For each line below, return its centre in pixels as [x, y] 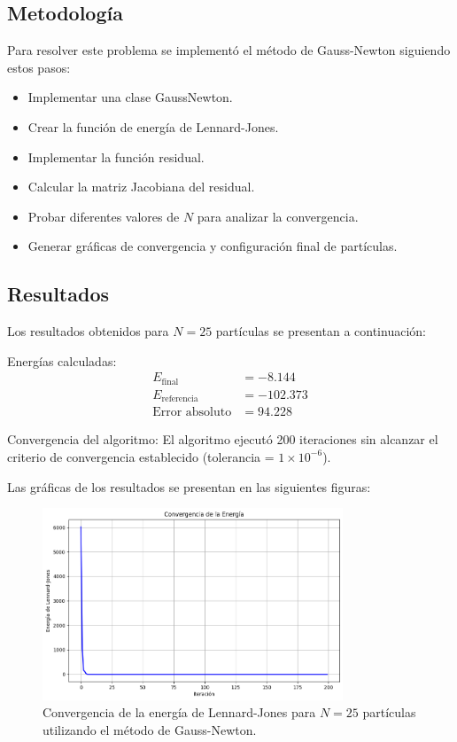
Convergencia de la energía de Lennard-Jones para [179, 712]
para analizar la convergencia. [278, 216]
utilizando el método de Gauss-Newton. [150, 729]
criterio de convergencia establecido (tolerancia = [141, 456]
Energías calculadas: [62, 360]
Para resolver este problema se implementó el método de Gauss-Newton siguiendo [229, 50]
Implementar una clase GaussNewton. [130, 97]
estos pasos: [39, 67]
